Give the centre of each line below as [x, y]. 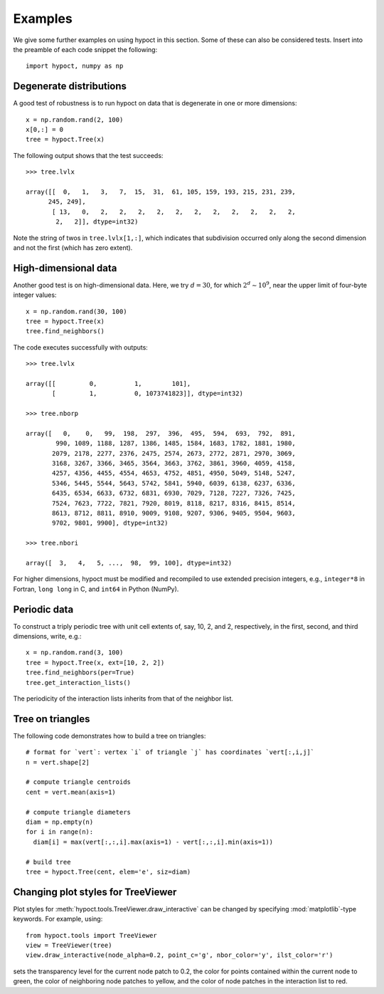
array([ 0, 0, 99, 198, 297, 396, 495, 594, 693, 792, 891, [161, 433]
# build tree [48, 862]
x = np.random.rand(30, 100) [76, 311]
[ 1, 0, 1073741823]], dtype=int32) [148, 394]
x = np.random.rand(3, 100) [75, 653]
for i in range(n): [60, 832]
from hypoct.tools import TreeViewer [92, 935]
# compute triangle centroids [79, 782]
